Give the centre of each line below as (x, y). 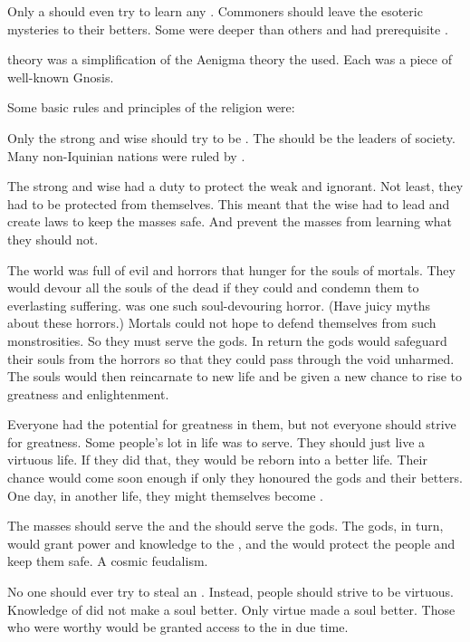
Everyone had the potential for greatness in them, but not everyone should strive (232, 424)
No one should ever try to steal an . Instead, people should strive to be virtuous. (230, 592)
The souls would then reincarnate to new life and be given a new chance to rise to (235, 376)
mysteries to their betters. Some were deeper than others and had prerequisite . (228, 29)
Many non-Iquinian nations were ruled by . (126, 155)
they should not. (53, 239)
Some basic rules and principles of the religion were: (151, 107)
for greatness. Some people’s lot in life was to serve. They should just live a (216, 441)
